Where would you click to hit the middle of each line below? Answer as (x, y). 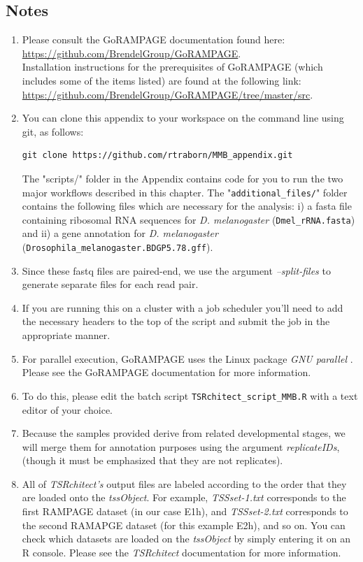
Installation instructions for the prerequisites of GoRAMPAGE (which (172, 67)
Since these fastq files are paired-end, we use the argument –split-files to (176, 270)
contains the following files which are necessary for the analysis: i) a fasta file (187, 206)
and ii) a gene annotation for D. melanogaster (120, 233)
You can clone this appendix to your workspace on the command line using (183, 118)
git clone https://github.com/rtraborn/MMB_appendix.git (157, 156)
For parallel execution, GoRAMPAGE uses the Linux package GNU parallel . (187, 358)
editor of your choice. (67, 409)
